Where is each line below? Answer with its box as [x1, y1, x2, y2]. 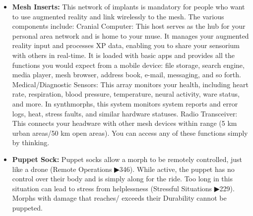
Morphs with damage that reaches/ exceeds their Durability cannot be [12, 193, 227, 203]
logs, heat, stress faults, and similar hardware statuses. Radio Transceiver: [12, 108, 238, 118]
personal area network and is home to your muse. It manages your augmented [12, 30, 249, 41]
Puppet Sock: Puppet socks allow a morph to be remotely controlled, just [12, 154, 243, 164]
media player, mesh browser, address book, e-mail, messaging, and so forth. [12, 69, 241, 80]
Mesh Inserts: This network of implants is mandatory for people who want [12, 1, 245, 11]
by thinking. [12, 137, 50, 148]
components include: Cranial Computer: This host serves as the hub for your [12, 21, 246, 31]
